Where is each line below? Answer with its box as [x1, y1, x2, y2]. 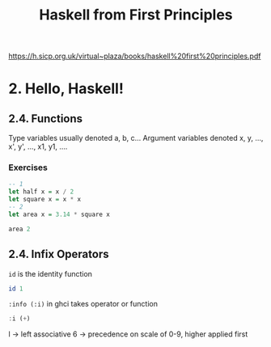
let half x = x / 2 [8, 188, 74, 196]
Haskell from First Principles [39, 6, 233, 24]
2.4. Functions [8, 112, 83, 125]
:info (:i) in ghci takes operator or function [8, 299, 158, 309]
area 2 [8, 225, 31, 233]
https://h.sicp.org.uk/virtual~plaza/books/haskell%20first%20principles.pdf [8, 51, 261, 61]
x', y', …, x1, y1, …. [8, 142, 68, 151]
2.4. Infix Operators [8, 248, 109, 261]
